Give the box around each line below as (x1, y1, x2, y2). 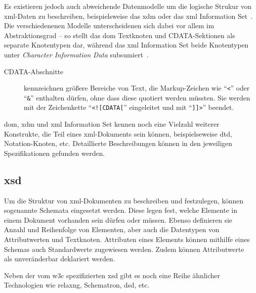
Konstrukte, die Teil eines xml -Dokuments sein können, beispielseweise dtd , (4, 128, 232, 139)
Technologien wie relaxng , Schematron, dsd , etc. (4, 280, 150, 290)
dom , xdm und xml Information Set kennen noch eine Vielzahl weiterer (4, 119, 219, 129)
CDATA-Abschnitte (4, 66, 64, 76)
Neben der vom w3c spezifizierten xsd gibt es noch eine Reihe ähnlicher (4, 270, 220, 280)
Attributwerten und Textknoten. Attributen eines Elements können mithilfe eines (4, 234, 250, 244)
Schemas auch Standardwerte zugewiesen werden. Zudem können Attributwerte (4, 244, 244, 254)
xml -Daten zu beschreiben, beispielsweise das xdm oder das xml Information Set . (4, 10, 253, 21)
